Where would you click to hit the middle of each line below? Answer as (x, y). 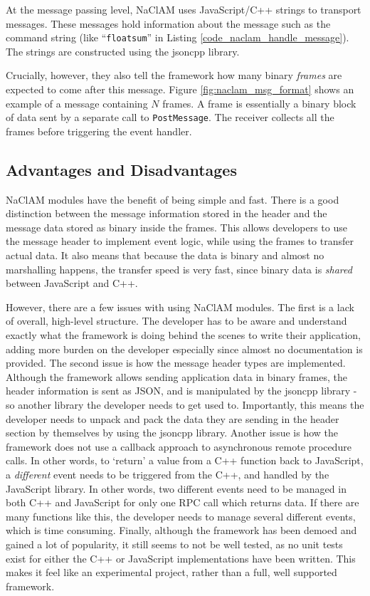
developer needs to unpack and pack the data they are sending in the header (173, 418)
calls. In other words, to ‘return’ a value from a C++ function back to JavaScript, (185, 460)
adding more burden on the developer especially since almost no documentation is (184, 349)
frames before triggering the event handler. (99, 131)
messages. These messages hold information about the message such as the (168, 23)
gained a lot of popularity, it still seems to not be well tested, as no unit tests (174, 544)
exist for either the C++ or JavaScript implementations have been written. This (181, 558)
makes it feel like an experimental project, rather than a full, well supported (171, 572)
